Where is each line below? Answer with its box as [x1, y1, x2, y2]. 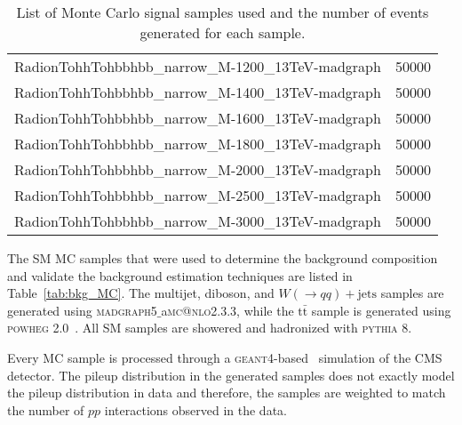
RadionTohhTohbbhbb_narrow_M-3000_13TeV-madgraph [14, 211, 381, 231]
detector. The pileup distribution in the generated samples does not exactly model [7, 365, 455, 384]
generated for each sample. [139, 22, 306, 43]
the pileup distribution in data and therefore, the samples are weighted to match [7, 383, 446, 402]
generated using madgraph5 [7, 301, 157, 319]
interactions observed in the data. [104, 400, 287, 419]
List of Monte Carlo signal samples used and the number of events [16, 2, 429, 22]
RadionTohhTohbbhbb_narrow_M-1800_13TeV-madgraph [14, 133, 381, 154]
